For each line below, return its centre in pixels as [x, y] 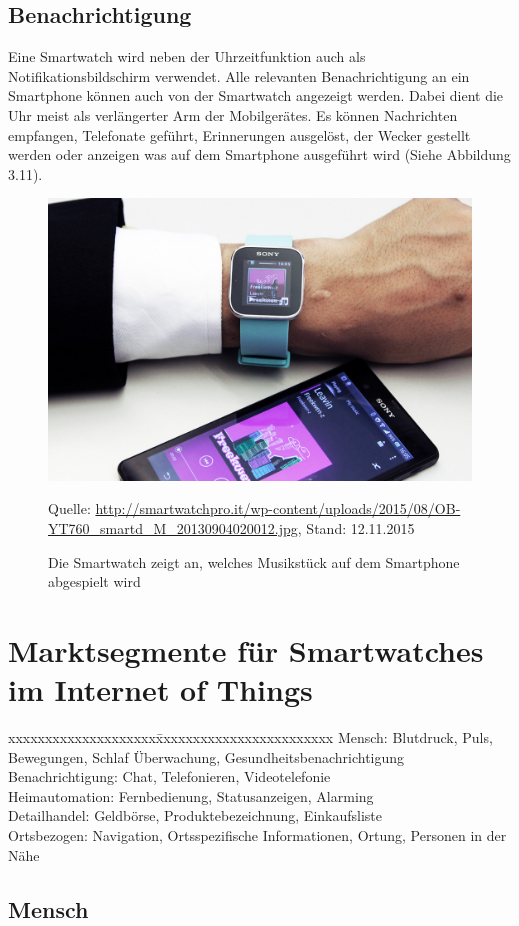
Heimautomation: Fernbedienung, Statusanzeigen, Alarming [191, 795]
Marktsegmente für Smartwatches [246, 649]
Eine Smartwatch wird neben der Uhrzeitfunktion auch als [187, 56]
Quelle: [69, 508]
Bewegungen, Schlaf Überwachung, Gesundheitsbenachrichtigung [206, 756]
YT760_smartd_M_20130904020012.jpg [173, 527]
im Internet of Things [160, 689]
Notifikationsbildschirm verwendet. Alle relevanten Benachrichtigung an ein [239, 75]
